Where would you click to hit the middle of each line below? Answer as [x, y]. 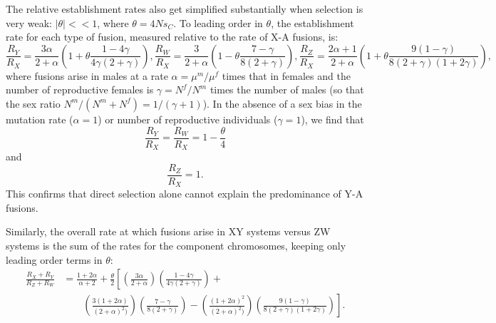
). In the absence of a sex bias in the [282, 103]
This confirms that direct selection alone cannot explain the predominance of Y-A [185, 194]
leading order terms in [54, 259]
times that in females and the [286, 75]
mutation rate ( [40, 119]
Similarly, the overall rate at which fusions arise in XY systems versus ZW [168, 231]
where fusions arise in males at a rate [87, 75]
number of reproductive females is [80, 89]
